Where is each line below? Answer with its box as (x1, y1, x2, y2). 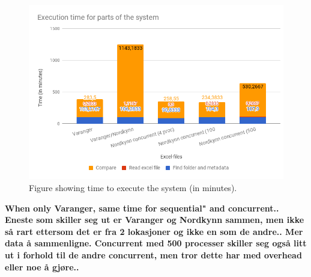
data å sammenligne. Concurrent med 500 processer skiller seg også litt (5, 237, 307, 249)
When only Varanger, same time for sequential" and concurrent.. (5, 201, 279, 214)
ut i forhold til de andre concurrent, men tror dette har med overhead (5, 248, 302, 261)
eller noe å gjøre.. (5, 260, 79, 273)
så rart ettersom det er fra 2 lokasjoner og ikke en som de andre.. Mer (5, 225, 303, 237)
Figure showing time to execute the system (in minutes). (29, 181, 237, 193)
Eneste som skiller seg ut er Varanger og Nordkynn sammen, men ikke (5, 213, 304, 226)
